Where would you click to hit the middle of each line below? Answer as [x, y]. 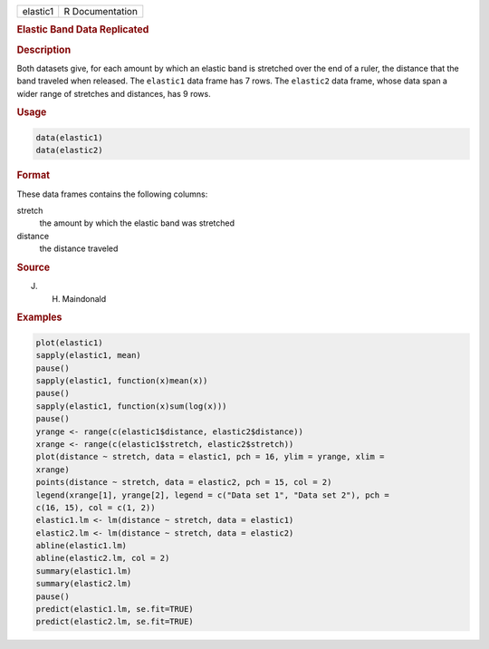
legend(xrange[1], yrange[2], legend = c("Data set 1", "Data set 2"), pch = [212, 495]
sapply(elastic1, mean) [89, 355]
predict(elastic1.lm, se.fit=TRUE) [115, 609]
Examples [39, 317]
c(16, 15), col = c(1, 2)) [96, 507]
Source [34, 267]
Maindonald [84, 298]
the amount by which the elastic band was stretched [137, 223]
